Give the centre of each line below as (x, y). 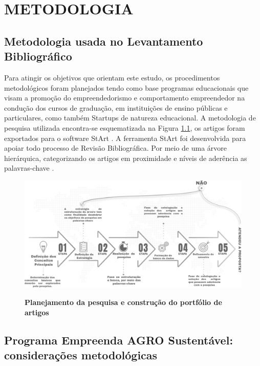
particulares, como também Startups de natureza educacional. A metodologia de (130, 118)
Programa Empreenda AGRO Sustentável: (119, 340)
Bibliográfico (38, 56)
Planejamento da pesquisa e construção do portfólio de (123, 302)
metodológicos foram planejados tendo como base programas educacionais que (126, 87)
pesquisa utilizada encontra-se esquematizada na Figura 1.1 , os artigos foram (125, 127)
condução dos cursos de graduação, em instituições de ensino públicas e (116, 107)
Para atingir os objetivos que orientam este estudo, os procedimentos (112, 77)
